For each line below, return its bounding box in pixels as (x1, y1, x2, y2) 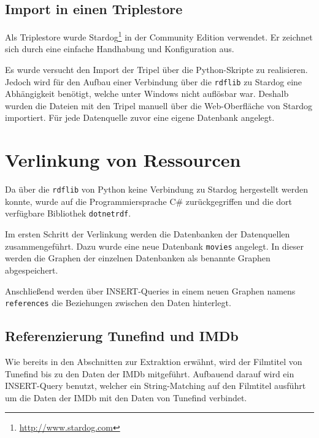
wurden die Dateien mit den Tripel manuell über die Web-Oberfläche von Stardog (5, 99, 312, 112)
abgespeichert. (5, 263, 58, 276)
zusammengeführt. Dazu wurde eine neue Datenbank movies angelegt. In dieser (5, 239, 304, 252)
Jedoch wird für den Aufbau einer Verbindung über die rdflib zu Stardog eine (5, 75, 302, 88)
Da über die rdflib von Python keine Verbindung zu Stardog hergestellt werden (5, 183, 309, 196)
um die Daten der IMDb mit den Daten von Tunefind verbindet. (5, 391, 247, 404)
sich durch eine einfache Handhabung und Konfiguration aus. (5, 42, 234, 55)
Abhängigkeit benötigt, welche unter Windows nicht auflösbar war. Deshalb (5, 87, 289, 100)
